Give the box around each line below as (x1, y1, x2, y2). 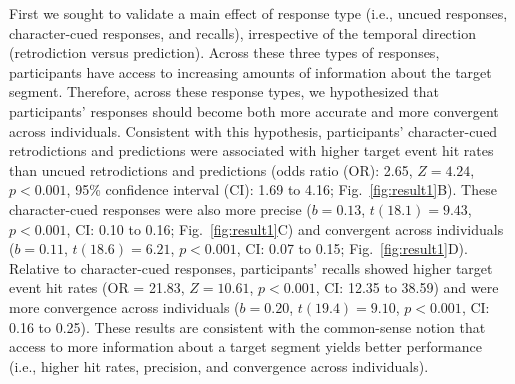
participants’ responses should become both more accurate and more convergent (9, 100, 499, 121)
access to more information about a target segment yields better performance (9, 336, 483, 357)
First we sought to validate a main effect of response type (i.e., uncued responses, (9, 3, 508, 23)
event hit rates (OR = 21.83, (9, 277, 185, 298)
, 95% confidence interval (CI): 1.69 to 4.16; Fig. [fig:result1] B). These (66, 179, 497, 200)
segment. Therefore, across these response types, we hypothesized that (9, 81, 440, 102)
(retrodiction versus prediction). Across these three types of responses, (9, 42, 440, 63)
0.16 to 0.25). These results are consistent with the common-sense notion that (9, 316, 486, 337)
